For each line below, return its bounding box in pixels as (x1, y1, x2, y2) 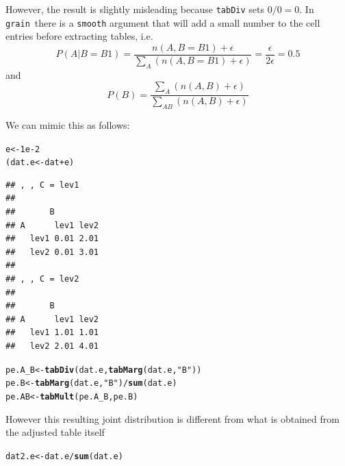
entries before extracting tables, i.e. (5, 29, 153, 43)
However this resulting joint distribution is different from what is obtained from (5, 411, 340, 426)
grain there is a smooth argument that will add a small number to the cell (5, 15, 320, 29)
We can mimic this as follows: (5, 117, 130, 132)
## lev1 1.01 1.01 (5, 328, 99, 338)
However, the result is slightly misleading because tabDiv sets (5, 2, 264, 16)
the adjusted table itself (5, 425, 105, 439)
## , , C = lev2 (5, 274, 79, 284)
